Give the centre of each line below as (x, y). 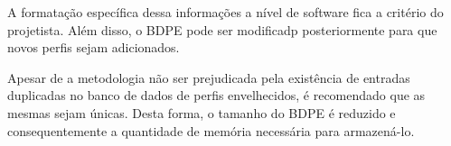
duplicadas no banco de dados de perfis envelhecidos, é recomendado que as (216, 95)
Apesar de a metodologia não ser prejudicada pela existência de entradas (209, 77)
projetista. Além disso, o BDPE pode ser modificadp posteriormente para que (222, 29)
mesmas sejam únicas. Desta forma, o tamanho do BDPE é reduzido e (202, 112)
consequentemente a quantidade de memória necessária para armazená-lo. (211, 130)
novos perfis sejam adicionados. (94, 47)
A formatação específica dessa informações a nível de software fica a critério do (225, 12)
